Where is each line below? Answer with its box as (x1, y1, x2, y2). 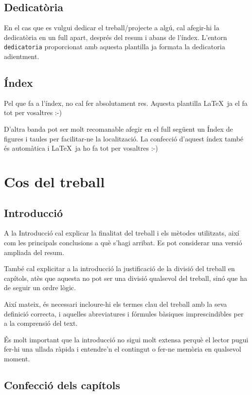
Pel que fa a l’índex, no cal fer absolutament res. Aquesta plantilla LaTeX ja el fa (4, 98, 248, 108)
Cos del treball (4, 172, 105, 191)
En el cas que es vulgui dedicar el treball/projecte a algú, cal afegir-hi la (4, 22, 219, 33)
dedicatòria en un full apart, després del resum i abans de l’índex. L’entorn (4, 32, 227, 42)
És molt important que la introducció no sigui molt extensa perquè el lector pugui (4, 334, 249, 344)
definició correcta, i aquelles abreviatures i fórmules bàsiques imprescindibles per (4, 308, 244, 318)
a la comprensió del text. (4, 318, 78, 328)
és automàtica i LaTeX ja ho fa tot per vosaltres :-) (4, 143, 158, 153)
